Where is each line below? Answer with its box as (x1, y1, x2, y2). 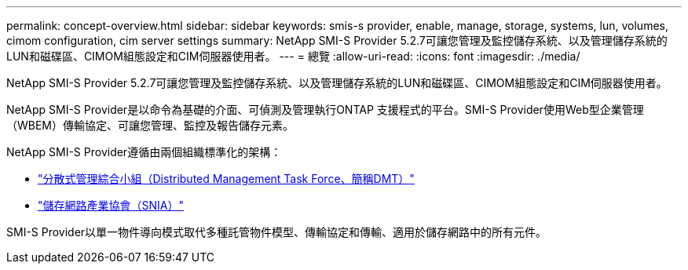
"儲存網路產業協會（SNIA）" (38, 199, 184, 212)
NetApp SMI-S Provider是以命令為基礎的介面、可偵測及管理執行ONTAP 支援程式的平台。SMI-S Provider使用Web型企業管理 (6, 103, 644, 116)
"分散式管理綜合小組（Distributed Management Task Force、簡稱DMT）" (38, 172, 415, 185)
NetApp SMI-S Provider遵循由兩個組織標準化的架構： (6, 145, 282, 159)
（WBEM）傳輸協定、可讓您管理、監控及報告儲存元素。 (6, 119, 295, 132)
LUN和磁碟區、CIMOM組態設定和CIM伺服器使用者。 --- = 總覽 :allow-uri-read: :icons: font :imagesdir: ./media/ (6, 49, 580, 63)
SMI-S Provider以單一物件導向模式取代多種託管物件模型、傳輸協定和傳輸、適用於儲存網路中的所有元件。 (6, 225, 547, 239)
